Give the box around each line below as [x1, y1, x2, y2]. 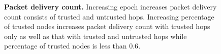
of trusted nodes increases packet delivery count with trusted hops [4, 21, 210, 31]
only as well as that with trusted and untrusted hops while [4, 30, 187, 41]
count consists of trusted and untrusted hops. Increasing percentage [4, 11, 214, 21]
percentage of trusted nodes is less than [4, 40, 127, 51]
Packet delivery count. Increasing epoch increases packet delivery [4, 1, 217, 11]
